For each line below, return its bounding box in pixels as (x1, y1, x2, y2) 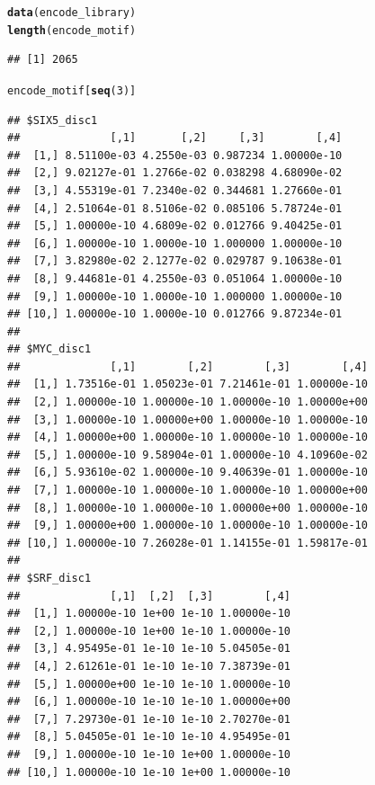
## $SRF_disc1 (7, 572, 92, 584)
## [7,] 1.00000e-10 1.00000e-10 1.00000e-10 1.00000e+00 (7, 484, 368, 497)
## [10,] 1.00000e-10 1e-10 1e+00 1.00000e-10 (7, 765, 290, 779)
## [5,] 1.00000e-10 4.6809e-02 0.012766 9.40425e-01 (7, 219, 343, 233)
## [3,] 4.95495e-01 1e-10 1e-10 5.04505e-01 (7, 642, 290, 656)
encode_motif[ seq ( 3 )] (7, 84, 137, 97)
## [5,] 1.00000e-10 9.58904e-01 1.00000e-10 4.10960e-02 (7, 448, 368, 461)
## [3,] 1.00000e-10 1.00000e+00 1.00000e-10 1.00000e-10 (7, 413, 368, 426)
